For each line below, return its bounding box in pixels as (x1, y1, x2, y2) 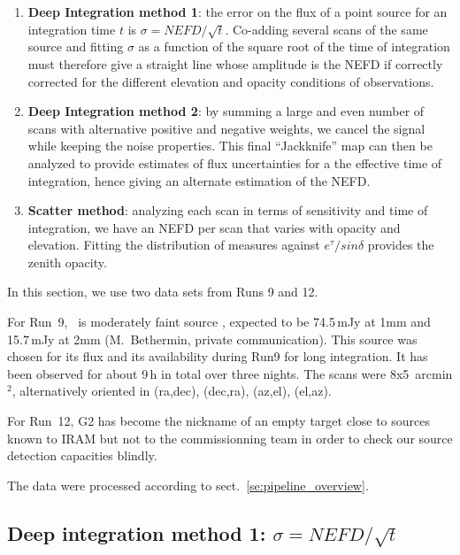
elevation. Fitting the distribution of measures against (27, 235, 320, 254)
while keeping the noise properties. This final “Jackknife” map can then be (27, 136, 433, 155)
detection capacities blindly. (7, 446, 157, 465)
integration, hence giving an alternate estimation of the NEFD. (27, 171, 371, 189)
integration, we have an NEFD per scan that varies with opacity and (27, 218, 401, 236)
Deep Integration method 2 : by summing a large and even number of (27, 102, 425, 120)
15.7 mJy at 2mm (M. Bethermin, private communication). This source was (7, 329, 418, 348)
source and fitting (27, 37, 124, 56)
